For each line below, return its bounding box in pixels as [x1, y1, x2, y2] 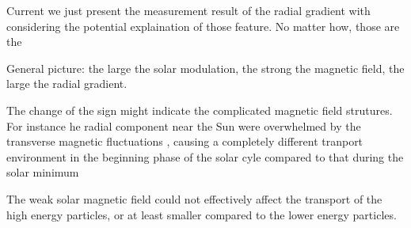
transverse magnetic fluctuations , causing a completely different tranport [6, 133, 363, 150]
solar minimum [6, 164, 79, 180]
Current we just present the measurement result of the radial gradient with [6, 2, 371, 18]
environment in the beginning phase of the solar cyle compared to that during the [6, 148, 404, 165]
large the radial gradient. [6, 75, 127, 92]
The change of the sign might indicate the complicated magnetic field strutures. [6, 101, 393, 118]
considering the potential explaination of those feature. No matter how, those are [6, 17, 400, 34]
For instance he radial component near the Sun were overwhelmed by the [6, 117, 361, 134]
